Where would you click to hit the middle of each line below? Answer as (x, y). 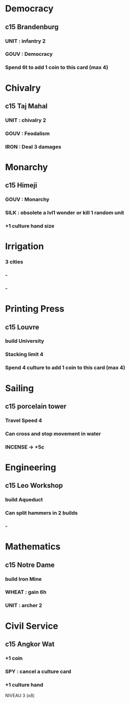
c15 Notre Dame (30, 565)
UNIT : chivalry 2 (25, 120)
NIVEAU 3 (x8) (20, 696)
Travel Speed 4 (23, 420)
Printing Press (35, 309)
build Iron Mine (23, 579)
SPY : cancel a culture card (38, 671)
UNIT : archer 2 (24, 606)
